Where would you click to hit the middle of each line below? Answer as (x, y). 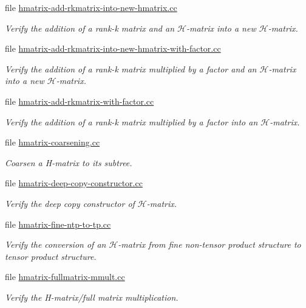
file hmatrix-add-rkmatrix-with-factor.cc (80, 101)
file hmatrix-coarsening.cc (53, 142)
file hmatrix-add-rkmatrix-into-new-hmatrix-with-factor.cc (113, 48)
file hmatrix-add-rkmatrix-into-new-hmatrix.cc (91, 7)
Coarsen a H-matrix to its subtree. (69, 162)
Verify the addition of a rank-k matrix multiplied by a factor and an (131, 68)
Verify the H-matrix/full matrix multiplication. (92, 297)
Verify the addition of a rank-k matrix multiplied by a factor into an (131, 121)
